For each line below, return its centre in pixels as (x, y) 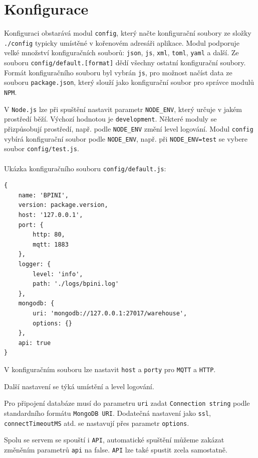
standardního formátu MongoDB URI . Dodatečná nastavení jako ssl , (107, 413)
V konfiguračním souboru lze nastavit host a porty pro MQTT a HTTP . (110, 369)
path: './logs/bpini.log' (76, 284)
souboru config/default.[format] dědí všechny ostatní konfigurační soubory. (125, 63)
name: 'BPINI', (43, 195)
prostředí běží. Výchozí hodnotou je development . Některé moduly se (110, 119)
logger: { (35, 264)
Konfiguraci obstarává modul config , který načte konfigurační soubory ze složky (128, 33)
